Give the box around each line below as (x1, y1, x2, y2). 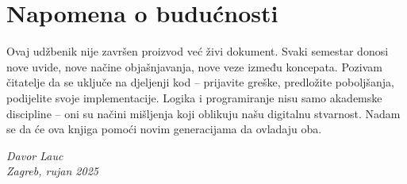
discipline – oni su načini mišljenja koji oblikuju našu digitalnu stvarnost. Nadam (6, 105, 401, 121)
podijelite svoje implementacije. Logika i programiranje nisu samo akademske (6, 89, 382, 105)
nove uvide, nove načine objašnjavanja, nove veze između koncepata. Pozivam (6, 58, 382, 75)
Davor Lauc (6, 147, 63, 163)
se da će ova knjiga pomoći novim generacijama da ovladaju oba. (6, 121, 322, 137)
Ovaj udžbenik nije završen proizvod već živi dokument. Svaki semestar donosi (6, 43, 389, 59)
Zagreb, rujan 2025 (6, 163, 98, 179)
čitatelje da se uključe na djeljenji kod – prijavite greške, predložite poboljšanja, (6, 74, 394, 90)
